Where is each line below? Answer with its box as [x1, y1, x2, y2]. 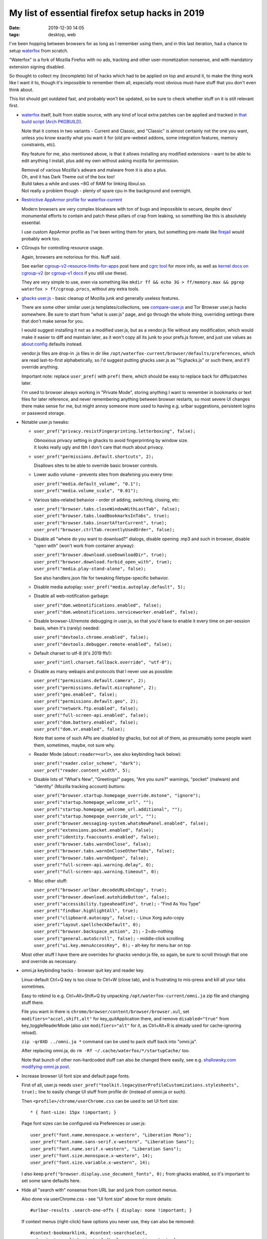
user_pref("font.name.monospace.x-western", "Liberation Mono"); [30, 1132, 192, 1137]
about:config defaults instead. [21, 341, 83, 347]
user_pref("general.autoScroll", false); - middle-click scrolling [34, 935, 184, 941]
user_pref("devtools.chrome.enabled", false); [34, 634, 149, 640]
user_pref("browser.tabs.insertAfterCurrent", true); [34, 520, 167, 525]
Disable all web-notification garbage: [34, 593, 109, 599]
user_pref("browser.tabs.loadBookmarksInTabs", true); [34, 513, 170, 519]
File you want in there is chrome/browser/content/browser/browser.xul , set [21, 1009, 190, 1014]
